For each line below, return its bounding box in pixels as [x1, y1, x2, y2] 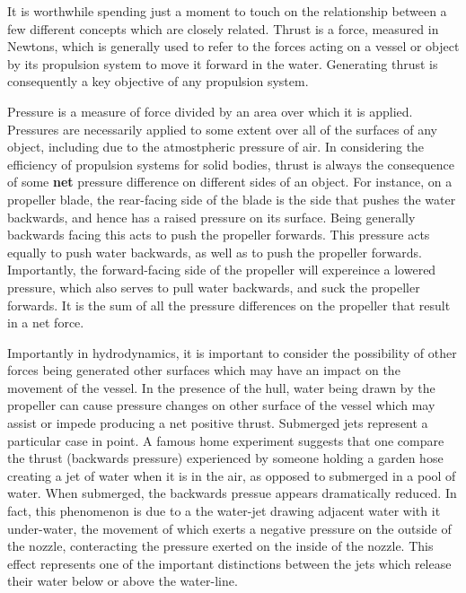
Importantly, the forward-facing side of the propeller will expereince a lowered [7, 260, 436, 279]
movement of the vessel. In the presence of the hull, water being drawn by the [7, 378, 435, 397]
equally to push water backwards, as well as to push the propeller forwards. [7, 242, 422, 261]
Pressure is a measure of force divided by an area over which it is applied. [7, 101, 413, 120]
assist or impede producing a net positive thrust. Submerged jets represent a [7, 414, 428, 432]
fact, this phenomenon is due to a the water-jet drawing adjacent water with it [7, 501, 441, 520]
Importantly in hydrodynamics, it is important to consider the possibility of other [7, 343, 457, 362]
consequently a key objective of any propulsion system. [7, 72, 309, 91]
